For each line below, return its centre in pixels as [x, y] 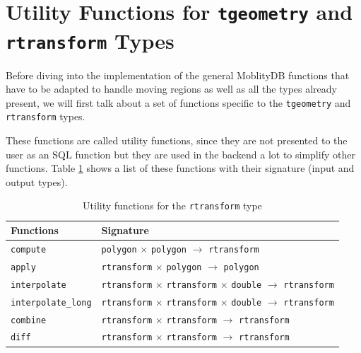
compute [29, 249]
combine [29, 320]
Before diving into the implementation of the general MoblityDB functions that [178, 75]
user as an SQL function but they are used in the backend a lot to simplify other [180, 154]
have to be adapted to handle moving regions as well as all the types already [171, 89]
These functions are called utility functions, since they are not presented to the [177, 140]
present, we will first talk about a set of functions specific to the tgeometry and [178, 102]
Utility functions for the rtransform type [172, 206]
